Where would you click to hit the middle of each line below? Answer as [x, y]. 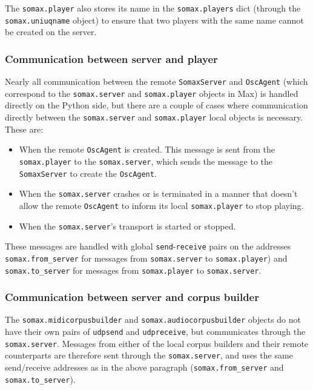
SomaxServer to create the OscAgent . [88, 173]
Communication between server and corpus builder [132, 297]
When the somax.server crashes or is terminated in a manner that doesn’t [158, 193]
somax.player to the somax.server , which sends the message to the [146, 161]
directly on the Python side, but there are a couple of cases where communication [156, 105]
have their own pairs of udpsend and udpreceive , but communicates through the [155, 332]
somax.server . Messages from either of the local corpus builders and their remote [157, 343]
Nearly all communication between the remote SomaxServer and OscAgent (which [156, 81]
